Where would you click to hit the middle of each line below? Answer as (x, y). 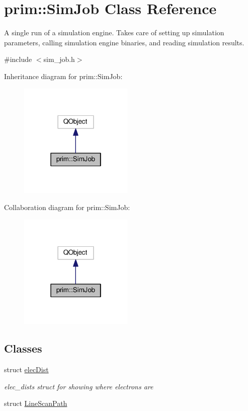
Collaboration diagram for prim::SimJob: (67, 207)
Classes (23, 348)
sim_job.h (59, 59)
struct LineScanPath (36, 403)
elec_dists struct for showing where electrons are (79, 386)
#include (18, 59)
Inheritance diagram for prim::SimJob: (63, 76)
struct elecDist (26, 369)
